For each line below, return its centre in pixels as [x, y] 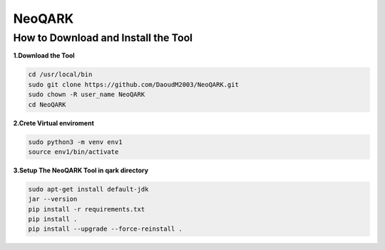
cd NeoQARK [47, 104]
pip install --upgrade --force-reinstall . [106, 229]
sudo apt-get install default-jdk [88, 189]
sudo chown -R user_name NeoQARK [87, 95]
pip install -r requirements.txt [87, 209]
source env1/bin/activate [73, 152]
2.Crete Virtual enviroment [53, 123]
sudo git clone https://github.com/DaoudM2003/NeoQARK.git [133, 84]
